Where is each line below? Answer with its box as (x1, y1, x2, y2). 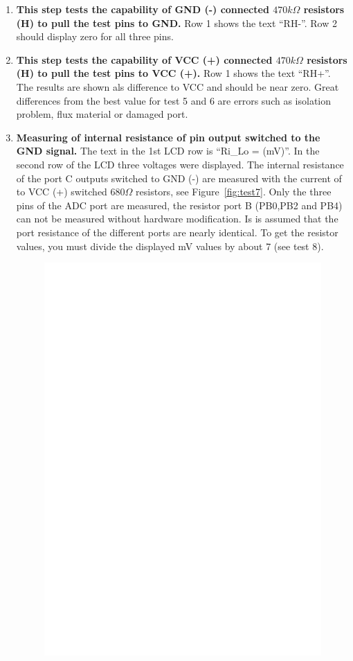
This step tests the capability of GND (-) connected (16, 2, 269, 16)
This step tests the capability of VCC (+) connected (16, 52, 273, 67)
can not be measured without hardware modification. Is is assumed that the (16, 211, 338, 226)
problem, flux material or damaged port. (16, 107, 188, 121)
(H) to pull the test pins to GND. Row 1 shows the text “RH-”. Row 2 (16, 15, 337, 30)
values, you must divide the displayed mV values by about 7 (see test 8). (16, 238, 324, 253)
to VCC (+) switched (16, 184, 107, 199)
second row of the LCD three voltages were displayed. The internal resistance (16, 157, 344, 171)
